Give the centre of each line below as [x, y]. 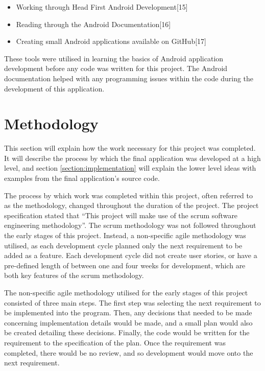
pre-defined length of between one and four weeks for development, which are [125, 265]
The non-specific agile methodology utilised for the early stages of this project [126, 292]
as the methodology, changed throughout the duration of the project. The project [131, 205]
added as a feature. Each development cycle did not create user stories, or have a [131, 255]
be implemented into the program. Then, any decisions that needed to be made [128, 312]
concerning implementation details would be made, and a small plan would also [128, 322]
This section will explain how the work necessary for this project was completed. [130, 148]
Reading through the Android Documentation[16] [93, 24]
